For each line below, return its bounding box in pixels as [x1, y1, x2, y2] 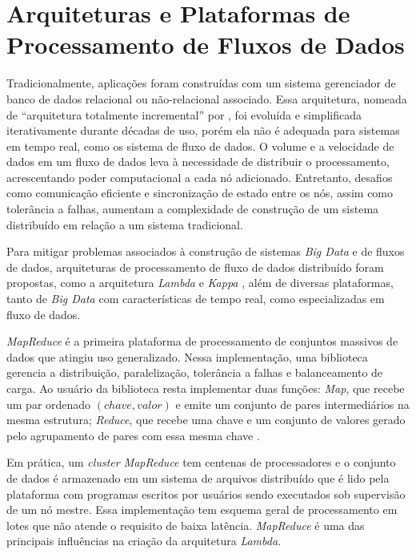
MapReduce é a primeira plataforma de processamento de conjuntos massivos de [6, 333, 398, 350]
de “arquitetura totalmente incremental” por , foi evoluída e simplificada [6, 106, 362, 123]
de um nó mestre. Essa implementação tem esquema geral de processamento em [6, 501, 398, 518]
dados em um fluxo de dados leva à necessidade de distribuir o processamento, [6, 153, 390, 170]
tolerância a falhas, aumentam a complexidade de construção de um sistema [6, 200, 379, 217]
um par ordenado [6, 395, 91, 412]
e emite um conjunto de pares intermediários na [175, 395, 410, 412]
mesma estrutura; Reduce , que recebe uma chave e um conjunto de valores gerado [6, 411, 406, 428]
